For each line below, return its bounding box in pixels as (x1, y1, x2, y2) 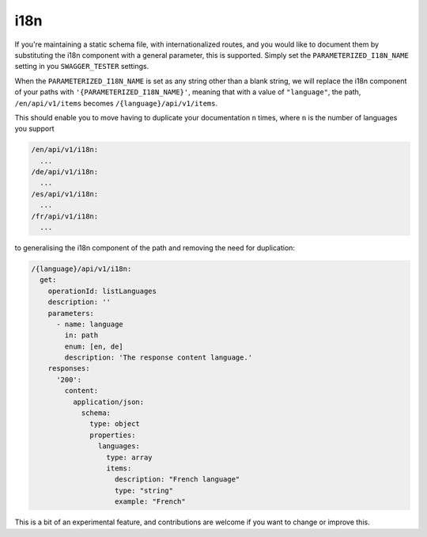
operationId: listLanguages (47, 286, 157, 295)
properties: (89, 430, 136, 440)
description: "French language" (115, 475, 240, 484)
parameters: (47, 309, 95, 318)
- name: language (56, 319, 124, 329)
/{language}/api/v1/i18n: (31, 264, 132, 273)
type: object (89, 420, 140, 428)
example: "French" (115, 497, 186, 506)
